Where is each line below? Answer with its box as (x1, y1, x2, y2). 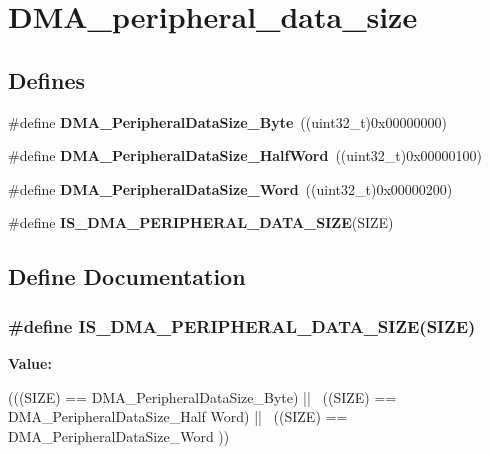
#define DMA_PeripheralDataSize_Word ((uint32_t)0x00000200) (8, 178, 453, 199)
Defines (8, 64, 86, 95)
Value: (8, 352, 52, 373)
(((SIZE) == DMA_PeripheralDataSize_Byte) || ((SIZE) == (8, 386, 397, 407)
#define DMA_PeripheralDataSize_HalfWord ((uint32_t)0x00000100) (8, 145, 483, 166)
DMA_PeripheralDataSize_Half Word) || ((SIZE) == (8, 406, 348, 427)
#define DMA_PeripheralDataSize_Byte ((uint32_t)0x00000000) (8, 111, 447, 132)
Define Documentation (8, 261, 246, 292)
